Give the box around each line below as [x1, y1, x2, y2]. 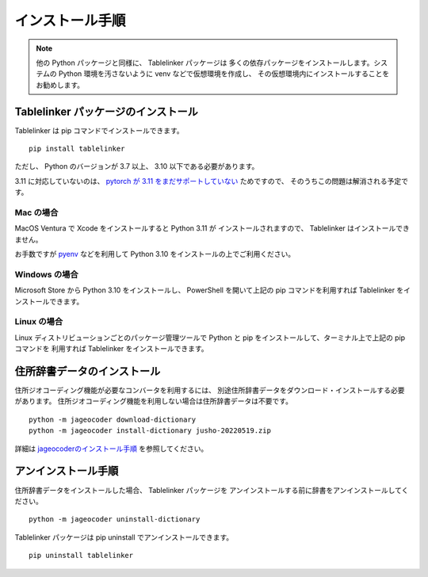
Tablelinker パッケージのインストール [14, 105, 198, 118]
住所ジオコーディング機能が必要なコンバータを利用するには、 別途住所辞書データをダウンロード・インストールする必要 [14, 385, 405, 395]
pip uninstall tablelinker [29, 551, 134, 560]
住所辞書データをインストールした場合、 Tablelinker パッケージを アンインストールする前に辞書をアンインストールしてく [14, 485, 409, 495]
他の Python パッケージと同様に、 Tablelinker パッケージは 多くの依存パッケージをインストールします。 [36, 58, 374, 67]
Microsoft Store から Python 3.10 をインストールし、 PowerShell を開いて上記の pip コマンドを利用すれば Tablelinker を [14, 285, 404, 295]
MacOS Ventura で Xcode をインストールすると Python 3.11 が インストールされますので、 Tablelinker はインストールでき [14, 224, 410, 233]
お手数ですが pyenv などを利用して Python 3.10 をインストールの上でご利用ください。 [14, 250, 296, 259]
